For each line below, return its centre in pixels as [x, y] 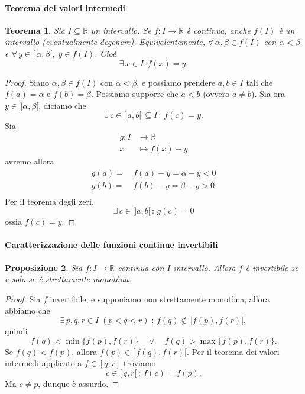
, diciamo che [62, 105]
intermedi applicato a [43, 363]
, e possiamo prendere [176, 82]
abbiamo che [27, 310]
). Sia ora [268, 94]
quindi [16, 331]
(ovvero [216, 94]
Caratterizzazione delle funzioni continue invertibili [111, 245]
